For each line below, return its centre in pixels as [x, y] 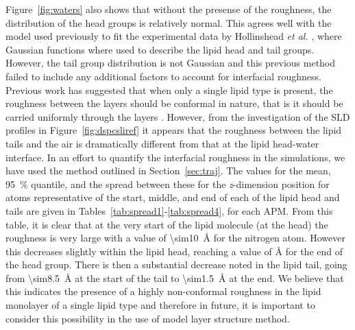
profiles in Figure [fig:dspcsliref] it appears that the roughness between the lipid [174, 130]
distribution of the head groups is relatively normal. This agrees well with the [169, 22]
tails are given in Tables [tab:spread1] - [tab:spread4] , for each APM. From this [169, 210]
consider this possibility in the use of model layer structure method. [148, 318]
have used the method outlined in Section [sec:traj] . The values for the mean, [168, 170]
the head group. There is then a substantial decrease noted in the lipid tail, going [176, 264]
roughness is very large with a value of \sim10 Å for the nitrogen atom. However [175, 238]
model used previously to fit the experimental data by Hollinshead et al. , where [174, 36]
